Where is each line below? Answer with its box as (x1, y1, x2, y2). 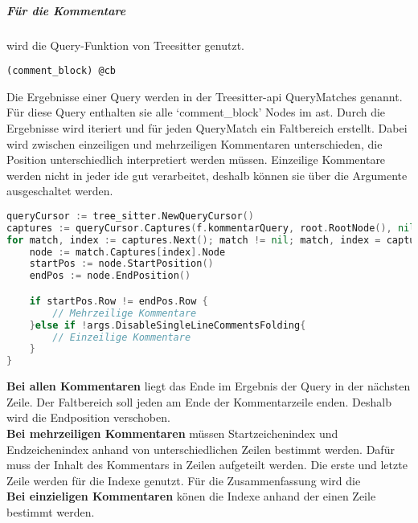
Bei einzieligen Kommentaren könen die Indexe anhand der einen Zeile (6, 488, 376, 505)
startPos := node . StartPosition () (29, 258, 214, 270)
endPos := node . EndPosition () (29, 270, 191, 282)
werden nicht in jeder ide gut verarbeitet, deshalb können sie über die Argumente (6, 166, 408, 183)
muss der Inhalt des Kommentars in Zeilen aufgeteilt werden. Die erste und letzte (6, 456, 408, 473)
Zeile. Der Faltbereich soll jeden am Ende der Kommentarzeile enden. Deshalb (6, 393, 392, 410)
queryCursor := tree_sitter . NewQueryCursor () (6, 210, 254, 222)
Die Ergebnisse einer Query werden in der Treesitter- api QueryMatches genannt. (6, 88, 403, 104)
